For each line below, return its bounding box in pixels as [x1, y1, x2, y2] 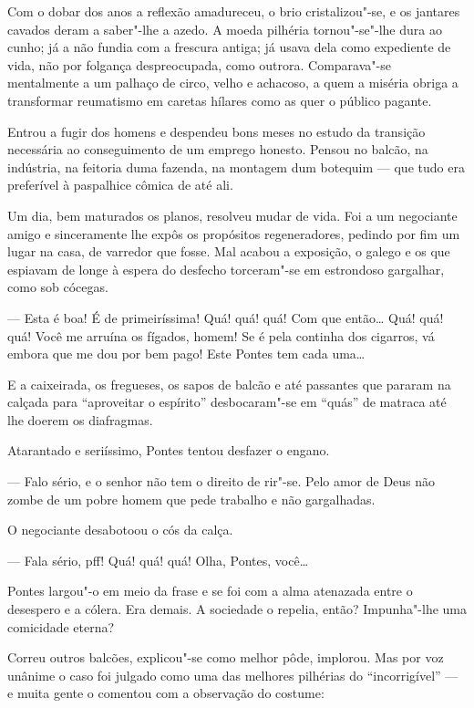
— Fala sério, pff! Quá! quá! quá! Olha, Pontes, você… [7, 550, 309, 569]
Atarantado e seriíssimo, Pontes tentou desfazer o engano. [7, 441, 330, 460]
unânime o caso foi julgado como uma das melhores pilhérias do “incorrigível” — [7, 665, 459, 684]
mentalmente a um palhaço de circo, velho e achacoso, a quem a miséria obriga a [7, 73, 459, 92]
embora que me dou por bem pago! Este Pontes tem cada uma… [7, 344, 366, 363]
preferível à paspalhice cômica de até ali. [7, 175, 233, 194]
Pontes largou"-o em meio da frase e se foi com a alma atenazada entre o [7, 581, 413, 600]
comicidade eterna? [7, 617, 115, 636]
